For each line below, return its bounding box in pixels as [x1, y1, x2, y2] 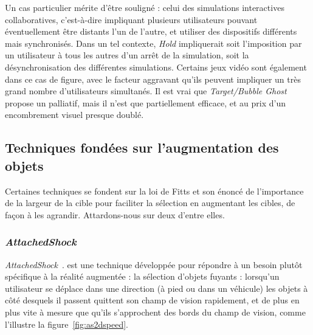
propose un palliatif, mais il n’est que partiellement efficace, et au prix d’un [5, 96, 286, 109]
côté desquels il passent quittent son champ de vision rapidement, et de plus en [5, 294, 300, 306]
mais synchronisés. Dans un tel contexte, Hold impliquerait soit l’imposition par [5, 36, 302, 49]
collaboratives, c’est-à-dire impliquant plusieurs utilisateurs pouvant [5, 13, 258, 26]
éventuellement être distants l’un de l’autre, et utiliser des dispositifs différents [5, 25, 297, 38]
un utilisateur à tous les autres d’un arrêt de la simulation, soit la [5, 49, 249, 61]
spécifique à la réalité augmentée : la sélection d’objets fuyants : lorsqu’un [5, 270, 280, 283]
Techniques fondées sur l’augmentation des [5, 138, 279, 157]
